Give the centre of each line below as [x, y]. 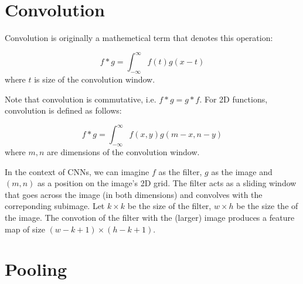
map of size [25, 229]
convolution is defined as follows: [63, 110]
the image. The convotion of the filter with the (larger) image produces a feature [150, 218]
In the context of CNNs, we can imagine [77, 171]
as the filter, [180, 171]
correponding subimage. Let [55, 206]
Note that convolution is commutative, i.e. [81, 99]
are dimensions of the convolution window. [123, 152]
